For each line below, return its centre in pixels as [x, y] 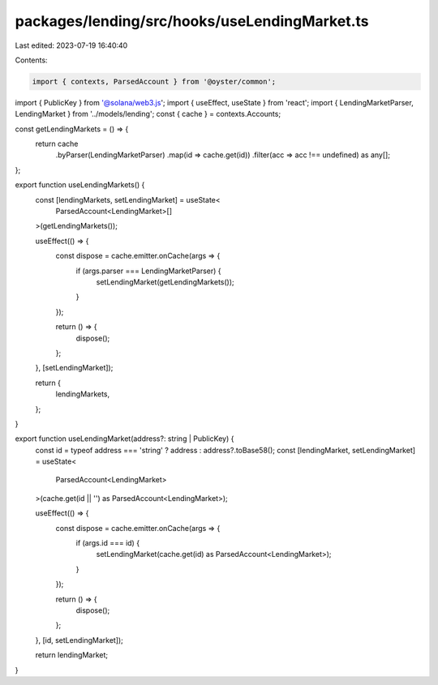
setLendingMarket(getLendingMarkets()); [165, 282]
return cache [57, 144]
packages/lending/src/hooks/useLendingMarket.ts [192, 21]
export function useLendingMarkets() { [80, 185]
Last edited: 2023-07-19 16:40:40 [71, 45]
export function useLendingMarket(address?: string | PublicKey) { [125, 439]
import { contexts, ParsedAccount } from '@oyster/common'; [154, 81]
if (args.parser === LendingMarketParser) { [149, 271]
